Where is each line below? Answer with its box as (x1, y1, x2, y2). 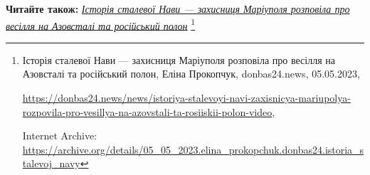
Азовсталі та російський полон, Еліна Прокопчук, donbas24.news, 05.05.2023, (22, 66, 360, 81)
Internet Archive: (22, 128, 97, 143)
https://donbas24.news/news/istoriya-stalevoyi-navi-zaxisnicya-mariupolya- (22, 90, 351, 105)
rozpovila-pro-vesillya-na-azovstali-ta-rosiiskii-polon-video (22, 104, 273, 119)
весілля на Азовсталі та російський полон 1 (6, 16, 196, 33)
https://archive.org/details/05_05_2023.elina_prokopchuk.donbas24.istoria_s (22, 142, 364, 157)
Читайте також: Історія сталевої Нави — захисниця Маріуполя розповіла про (6, 1, 350, 16)
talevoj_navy (22, 156, 80, 171)
